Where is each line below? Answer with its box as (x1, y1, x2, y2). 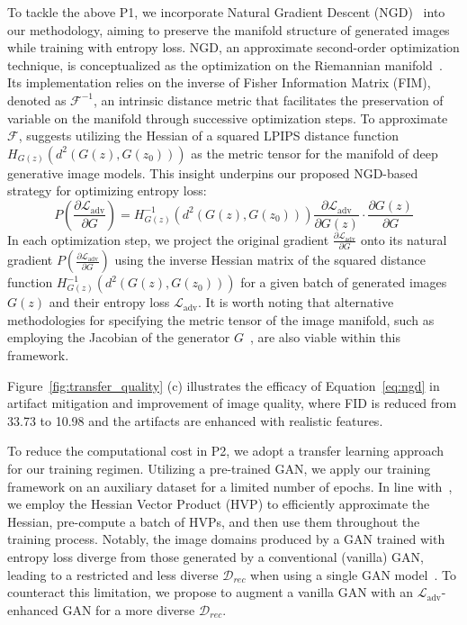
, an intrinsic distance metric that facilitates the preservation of (94, 90, 444, 109)
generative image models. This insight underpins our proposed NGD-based (7, 163, 418, 182)
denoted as (7, 90, 67, 109)
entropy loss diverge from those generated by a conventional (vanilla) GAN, (7, 547, 424, 566)
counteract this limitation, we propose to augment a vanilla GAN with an (7, 583, 414, 602)
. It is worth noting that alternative (198, 293, 394, 312)
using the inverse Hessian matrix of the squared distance (114, 250, 426, 269)
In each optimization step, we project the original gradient (7, 230, 329, 249)
